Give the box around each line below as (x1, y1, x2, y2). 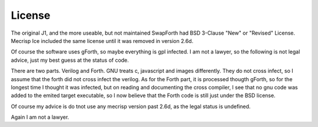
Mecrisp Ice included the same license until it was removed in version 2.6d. (11, 37, 194, 44)
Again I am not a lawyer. (11, 113, 69, 121)
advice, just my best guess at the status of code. (11, 56, 129, 63)
